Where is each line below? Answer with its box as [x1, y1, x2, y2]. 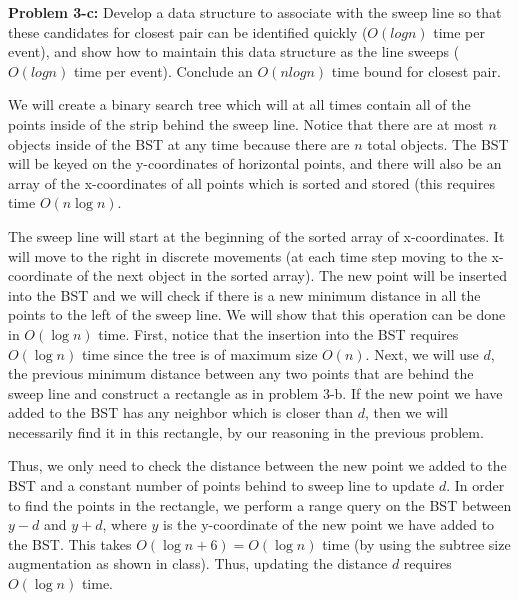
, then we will [365, 402, 448, 423]
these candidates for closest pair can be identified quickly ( [8, 21, 368, 42]
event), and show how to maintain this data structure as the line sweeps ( [8, 41, 460, 62]
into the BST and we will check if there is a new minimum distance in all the [8, 284, 481, 305]
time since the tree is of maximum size [81, 343, 318, 364]
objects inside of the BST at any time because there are [8, 133, 350, 154]
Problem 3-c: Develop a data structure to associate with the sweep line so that [8, 2, 502, 22]
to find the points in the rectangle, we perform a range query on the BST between [8, 494, 512, 515]
